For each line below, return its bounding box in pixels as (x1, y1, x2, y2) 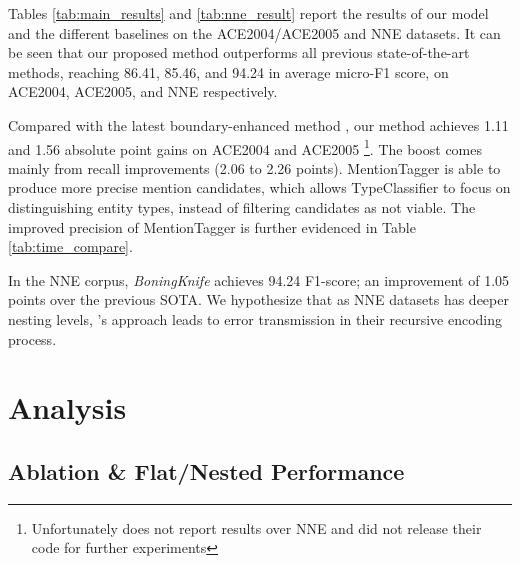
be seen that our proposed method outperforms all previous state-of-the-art (8, 42, 470, 63)
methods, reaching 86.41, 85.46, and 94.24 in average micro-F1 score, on (8, 61, 449, 82)
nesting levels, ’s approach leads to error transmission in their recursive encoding (8, 308, 503, 329)
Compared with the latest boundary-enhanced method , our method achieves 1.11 (8, 114, 509, 135)
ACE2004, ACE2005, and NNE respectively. (8, 81, 278, 102)
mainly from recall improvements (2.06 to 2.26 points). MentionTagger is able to (8, 157, 501, 178)
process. (8, 328, 57, 349)
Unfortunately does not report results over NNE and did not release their (31, 517, 482, 538)
